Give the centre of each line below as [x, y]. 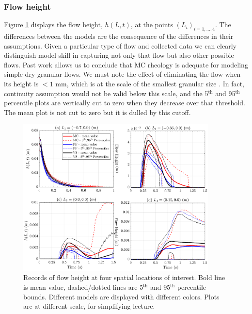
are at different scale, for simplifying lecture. [89, 306]
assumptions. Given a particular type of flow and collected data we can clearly [120, 45]
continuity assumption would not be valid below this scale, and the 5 [106, 93]
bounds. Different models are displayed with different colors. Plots [121, 296]
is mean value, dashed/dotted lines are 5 [83, 287]
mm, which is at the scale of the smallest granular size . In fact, [150, 83]
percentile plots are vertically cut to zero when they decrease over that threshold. [125, 103]
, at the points [152, 25]
